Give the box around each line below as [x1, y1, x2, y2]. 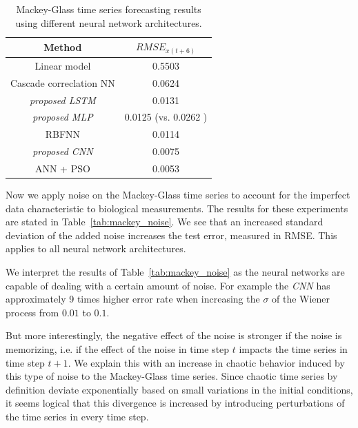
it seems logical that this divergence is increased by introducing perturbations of [6, 396, 345, 410]
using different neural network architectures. [15, 15, 202, 30]
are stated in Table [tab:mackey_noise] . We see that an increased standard [6, 214, 324, 229]
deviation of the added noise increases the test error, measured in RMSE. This [6, 227, 337, 242]
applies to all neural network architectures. [6, 241, 186, 256]
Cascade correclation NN [10, 75, 115, 90]
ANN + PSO [34, 161, 90, 176]
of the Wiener [272, 292, 330, 306]
